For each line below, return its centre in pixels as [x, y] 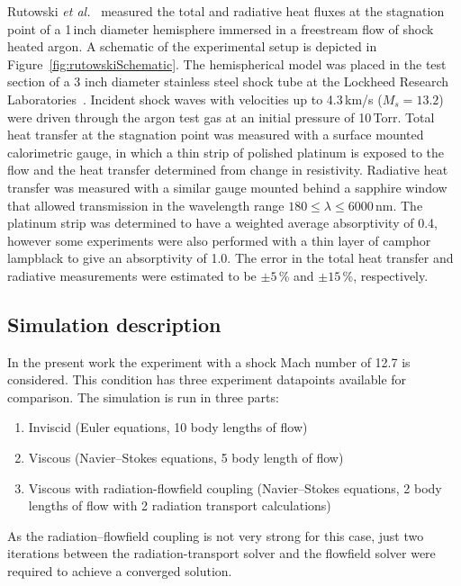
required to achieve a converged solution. [120, 571]
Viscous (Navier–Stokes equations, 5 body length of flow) [186, 458]
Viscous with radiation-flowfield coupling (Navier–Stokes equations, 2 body [235, 487]
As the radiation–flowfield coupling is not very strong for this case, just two [216, 535]
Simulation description [114, 324]
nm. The [399, 205]
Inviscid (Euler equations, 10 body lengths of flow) [168, 427]
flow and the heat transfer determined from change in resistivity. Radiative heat [228, 170]
